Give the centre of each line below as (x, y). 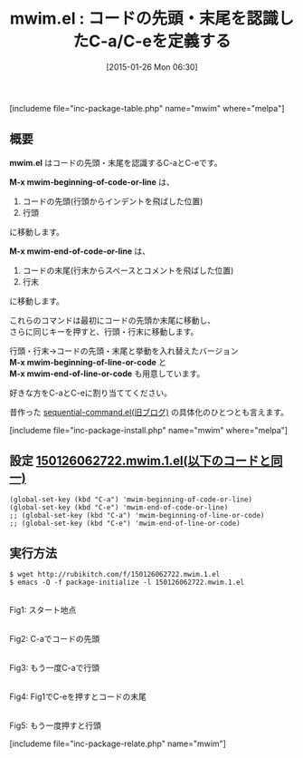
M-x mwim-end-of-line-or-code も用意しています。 (107, 374)
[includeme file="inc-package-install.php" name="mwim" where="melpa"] (148, 430)
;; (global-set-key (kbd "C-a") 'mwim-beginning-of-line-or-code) (137, 515)
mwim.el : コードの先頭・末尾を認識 (144, 19)
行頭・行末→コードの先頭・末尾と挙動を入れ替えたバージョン (124, 351)
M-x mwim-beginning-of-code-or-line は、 (92, 181)
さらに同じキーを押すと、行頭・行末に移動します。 (104, 331)
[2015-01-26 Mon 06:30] (152, 67)
